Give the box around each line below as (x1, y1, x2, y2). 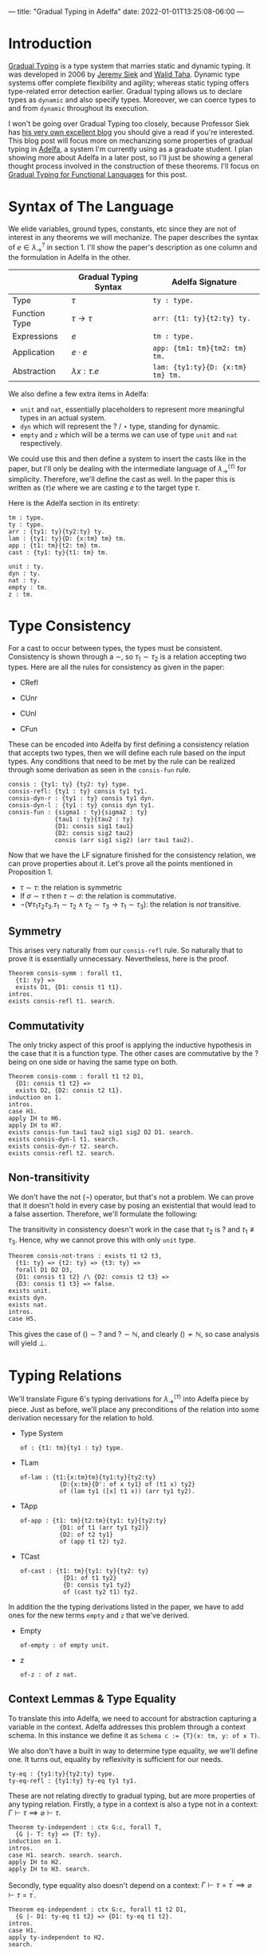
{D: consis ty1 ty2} (62, 1581, 132, 1589)
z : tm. (8, 590, 34, 598)
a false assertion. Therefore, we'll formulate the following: (8, 1208, 198, 1219)
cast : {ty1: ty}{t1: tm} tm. (8, 548, 109, 557)
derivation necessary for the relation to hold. (8, 1413, 155, 1422)
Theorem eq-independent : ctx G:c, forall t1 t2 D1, (8, 1906, 187, 1914)
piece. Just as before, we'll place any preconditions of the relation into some (8, 1404, 259, 1414)
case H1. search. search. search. (8, 1851, 124, 1859)
